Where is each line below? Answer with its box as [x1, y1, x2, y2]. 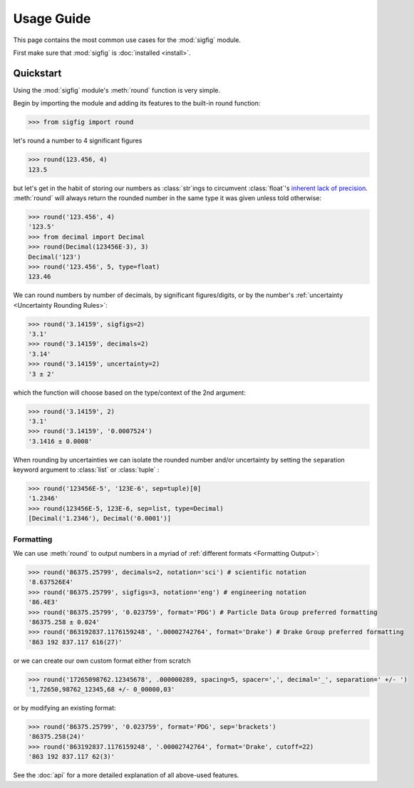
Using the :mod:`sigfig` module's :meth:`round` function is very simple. [13, 85, 221, 94]
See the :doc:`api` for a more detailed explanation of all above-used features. [13, 771, 239, 779]
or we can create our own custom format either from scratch [13, 656, 192, 665]
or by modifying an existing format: [13, 704, 117, 712]
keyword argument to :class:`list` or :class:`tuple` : [13, 465, 160, 474]
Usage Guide [13, 11, 91, 26]
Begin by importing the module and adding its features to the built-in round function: [13, 99, 261, 108]
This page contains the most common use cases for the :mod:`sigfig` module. [13, 36, 242, 44]
